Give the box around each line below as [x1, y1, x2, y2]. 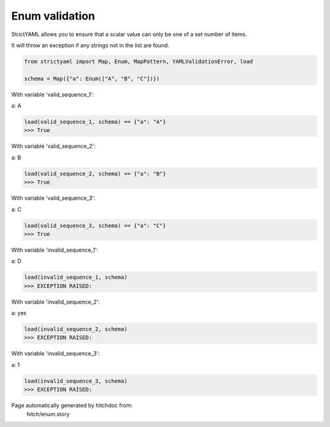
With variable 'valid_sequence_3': [11, 194, 96, 202]
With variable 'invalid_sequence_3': [11, 350, 100, 357]
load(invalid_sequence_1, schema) [24, 274, 128, 281]
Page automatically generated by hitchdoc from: [11, 402, 133, 409]
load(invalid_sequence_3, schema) [24, 378, 128, 384]
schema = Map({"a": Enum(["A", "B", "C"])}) [24, 75, 160, 82]
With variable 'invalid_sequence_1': [11, 246, 99, 254]
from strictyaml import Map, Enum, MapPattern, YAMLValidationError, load [24, 58, 254, 65]
